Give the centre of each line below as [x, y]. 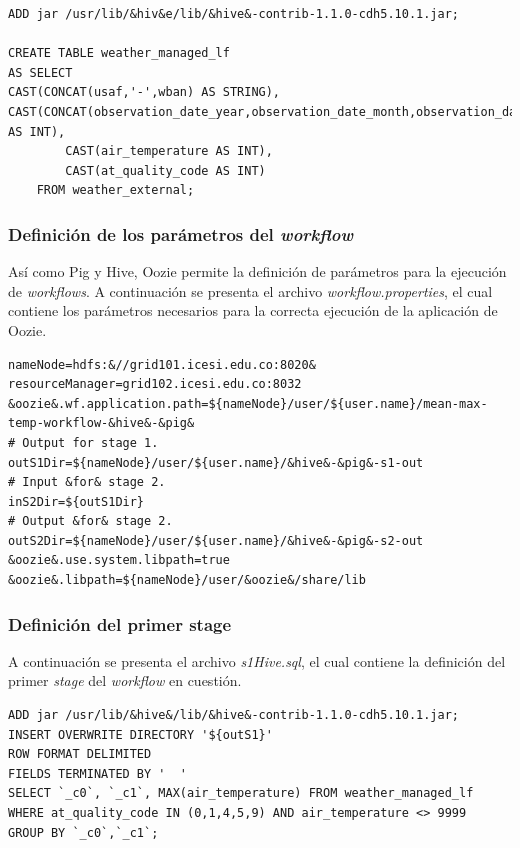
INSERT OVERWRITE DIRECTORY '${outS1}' [140, 734]
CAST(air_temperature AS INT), [169, 151]
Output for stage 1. [90, 442]
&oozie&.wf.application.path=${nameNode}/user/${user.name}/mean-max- [248, 403]
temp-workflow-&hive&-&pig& [101, 423]
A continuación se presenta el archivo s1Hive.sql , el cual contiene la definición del [257, 660]
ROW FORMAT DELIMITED [80, 754]
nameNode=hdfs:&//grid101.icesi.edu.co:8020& [162, 364]
